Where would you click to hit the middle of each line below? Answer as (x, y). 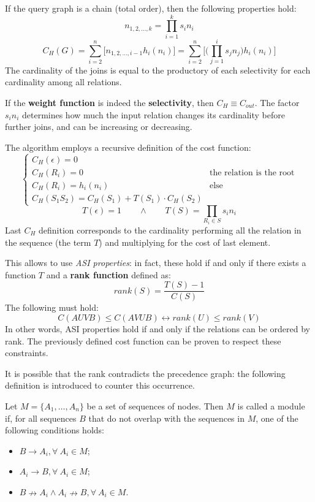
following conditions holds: (55, 430)
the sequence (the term (48, 242)
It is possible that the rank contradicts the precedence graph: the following (145, 373)
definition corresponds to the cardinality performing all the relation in (170, 230)
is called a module (271, 405)
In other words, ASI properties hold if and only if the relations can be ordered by (157, 329)
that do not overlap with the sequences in (166, 418)
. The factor (277, 103)
